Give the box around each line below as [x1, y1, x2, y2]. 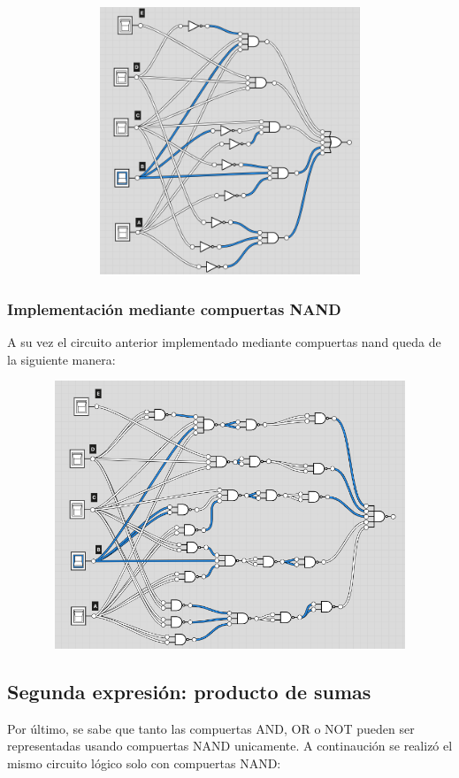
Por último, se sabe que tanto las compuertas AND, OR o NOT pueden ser [7, 719, 415, 737]
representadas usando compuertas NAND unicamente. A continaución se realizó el [7, 736, 453, 755]
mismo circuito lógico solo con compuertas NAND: [7, 753, 281, 772]
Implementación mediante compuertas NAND [7, 297, 341, 320]
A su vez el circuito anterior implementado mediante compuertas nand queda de [7, 333, 441, 351]
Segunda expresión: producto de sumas [7, 677, 371, 705]
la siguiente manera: [7, 350, 116, 368]
